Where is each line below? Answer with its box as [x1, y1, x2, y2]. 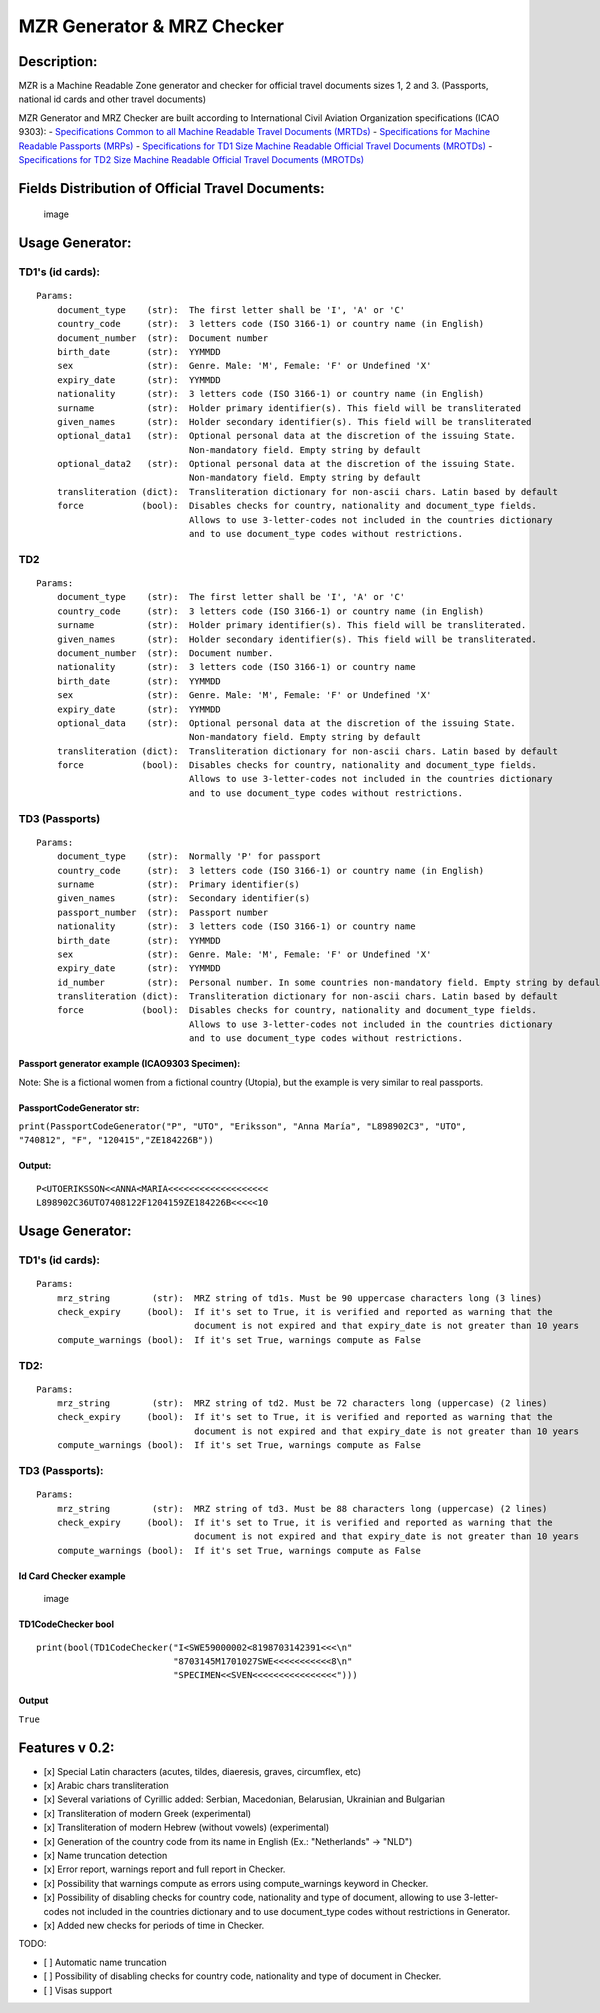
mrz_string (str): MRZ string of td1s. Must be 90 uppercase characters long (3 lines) [56, 1292, 543, 1304]
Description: [18, 53, 98, 70]
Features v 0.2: [18, 1739, 115, 1756]
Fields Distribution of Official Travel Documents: [18, 180, 325, 197]
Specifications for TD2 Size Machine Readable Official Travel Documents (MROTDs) [18, 154, 365, 166]
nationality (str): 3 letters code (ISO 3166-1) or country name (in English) [56, 388, 485, 400]
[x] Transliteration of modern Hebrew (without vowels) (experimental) [43, 1821, 330, 1834]
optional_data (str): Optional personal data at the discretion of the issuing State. [56, 717, 517, 729]
